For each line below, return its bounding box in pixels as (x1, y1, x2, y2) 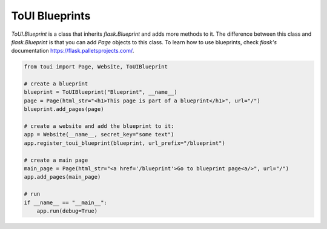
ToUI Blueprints (11, 9, 91, 22)
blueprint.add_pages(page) (24, 106, 104, 113)
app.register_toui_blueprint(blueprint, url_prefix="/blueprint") (24, 139, 225, 147)
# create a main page (24, 156, 88, 164)
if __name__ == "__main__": (24, 199, 107, 206)
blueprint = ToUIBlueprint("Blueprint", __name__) (24, 88, 178, 96)
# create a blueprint (24, 81, 88, 87)
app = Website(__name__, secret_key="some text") (24, 131, 174, 138)
